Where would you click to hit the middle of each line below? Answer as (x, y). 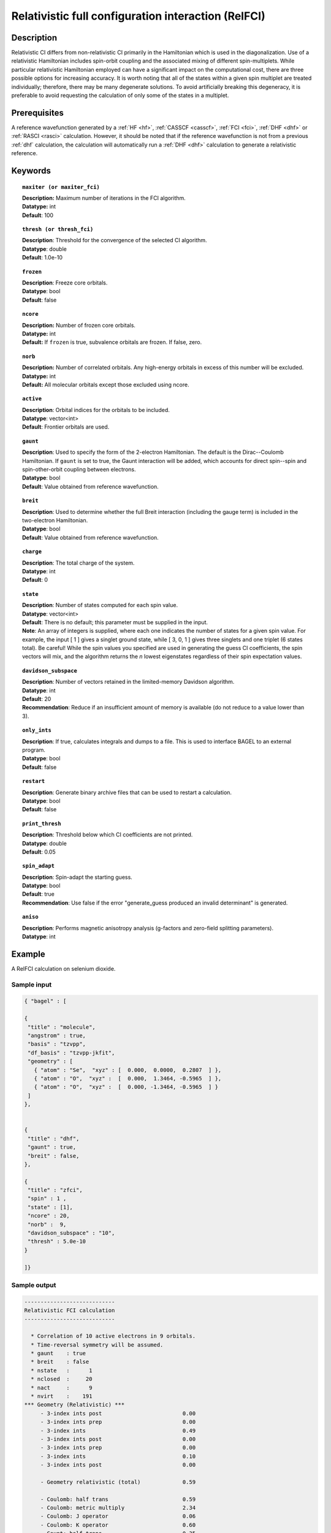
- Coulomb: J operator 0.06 (118, 1516)
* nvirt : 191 (62, 1396)
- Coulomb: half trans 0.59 (118, 1499)
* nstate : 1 (62, 1370)
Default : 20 (37, 699)
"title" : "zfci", (55, 1190)
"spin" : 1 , (47, 1198)
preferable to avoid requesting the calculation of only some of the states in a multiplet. (120, 96)
